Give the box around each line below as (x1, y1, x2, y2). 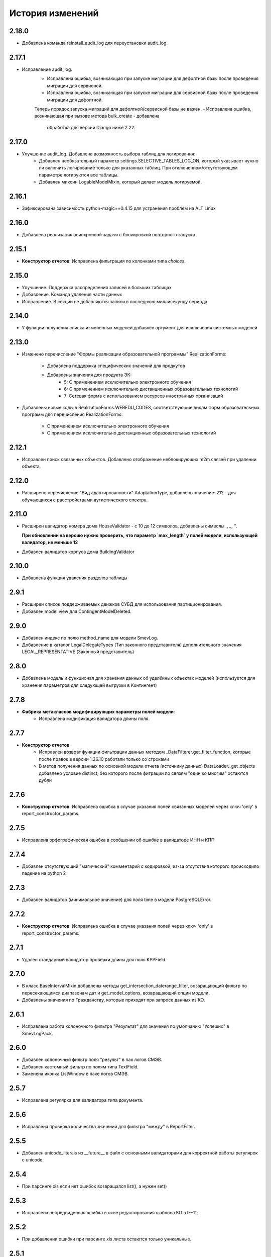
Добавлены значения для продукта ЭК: (47, 372, 132, 378)
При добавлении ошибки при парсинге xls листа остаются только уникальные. (22, 1236, 192, 1242)
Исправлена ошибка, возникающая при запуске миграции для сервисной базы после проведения (47, 89, 258, 96)
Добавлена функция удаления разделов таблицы (22, 575, 127, 581)
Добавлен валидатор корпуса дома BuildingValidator (22, 549, 135, 555)
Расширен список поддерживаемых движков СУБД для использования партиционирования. (22, 601, 222, 607)
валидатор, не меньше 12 (22, 540, 78, 546)
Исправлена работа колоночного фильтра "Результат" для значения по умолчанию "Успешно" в (22, 1023, 229, 1029)
